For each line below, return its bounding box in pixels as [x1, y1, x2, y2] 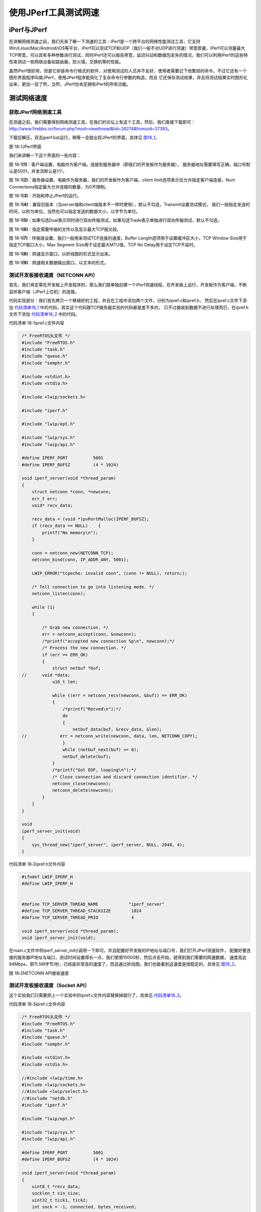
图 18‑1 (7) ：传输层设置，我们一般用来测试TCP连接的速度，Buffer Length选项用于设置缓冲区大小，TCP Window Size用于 [9, 235, 247, 241]
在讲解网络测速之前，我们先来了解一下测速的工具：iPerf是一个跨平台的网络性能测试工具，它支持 [9, 39, 201, 45]
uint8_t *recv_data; [31, 1183, 81, 1189]
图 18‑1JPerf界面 [9, 144, 42, 149]
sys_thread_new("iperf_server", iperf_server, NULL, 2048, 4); [31, 842, 185, 847]
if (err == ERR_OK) [42, 652, 88, 657]
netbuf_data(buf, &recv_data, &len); [72, 726, 162, 732]
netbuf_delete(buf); [62, 754, 111, 759]
